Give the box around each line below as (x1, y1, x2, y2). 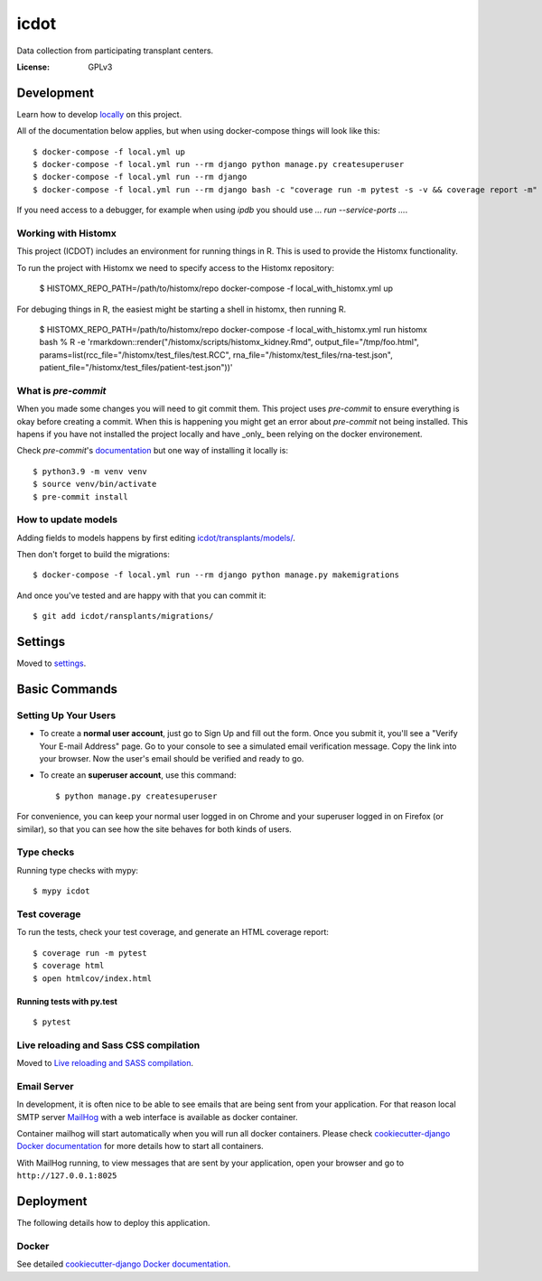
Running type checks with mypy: (16, 865, 139, 875)
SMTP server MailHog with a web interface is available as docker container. (16, 1111, 298, 1122)
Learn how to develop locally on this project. (16, 108, 182, 119)
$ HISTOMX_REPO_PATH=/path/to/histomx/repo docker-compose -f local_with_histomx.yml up (39, 283, 393, 294)
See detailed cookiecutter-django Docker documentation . (16, 1258, 230, 1269)
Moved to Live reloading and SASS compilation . (16, 1058, 194, 1069)
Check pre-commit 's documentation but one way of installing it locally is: (16, 445, 289, 456)
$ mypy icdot (33, 886, 90, 896)
